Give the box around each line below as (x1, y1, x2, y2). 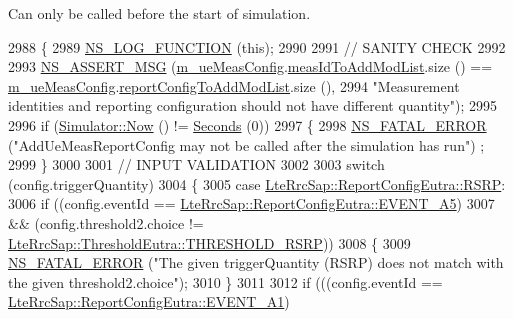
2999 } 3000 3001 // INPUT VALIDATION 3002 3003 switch (8, 154, 385, 175)
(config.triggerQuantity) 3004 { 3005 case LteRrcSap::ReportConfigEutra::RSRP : (8, 173, 506, 194)
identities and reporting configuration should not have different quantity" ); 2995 (8, 95, 498, 116)
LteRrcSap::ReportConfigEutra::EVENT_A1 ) (8, 291, 290, 312)
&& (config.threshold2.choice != (8, 212, 204, 233)
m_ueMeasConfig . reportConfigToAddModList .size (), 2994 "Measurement (8, 75, 460, 96)
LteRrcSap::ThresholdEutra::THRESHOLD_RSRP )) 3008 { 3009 (8, 232, 411, 253)
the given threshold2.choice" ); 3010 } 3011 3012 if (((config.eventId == (8, 271, 443, 292)
